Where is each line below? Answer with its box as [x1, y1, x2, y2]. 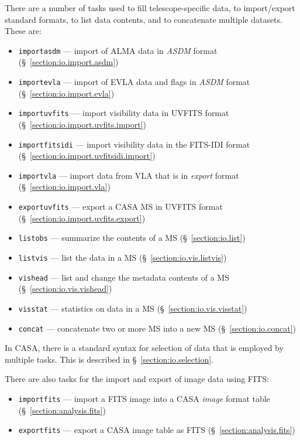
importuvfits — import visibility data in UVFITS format [18, 107, 229, 119]
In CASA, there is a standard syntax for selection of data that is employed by [5, 342, 284, 354]
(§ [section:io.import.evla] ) [18, 87, 115, 99]
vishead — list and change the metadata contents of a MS [18, 271, 229, 283]
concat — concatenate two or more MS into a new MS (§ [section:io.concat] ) [18, 322, 296, 334]
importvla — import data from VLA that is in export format [18, 169, 239, 181]
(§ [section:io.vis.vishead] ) [18, 282, 112, 295]
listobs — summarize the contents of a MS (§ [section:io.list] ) [18, 231, 246, 244]
